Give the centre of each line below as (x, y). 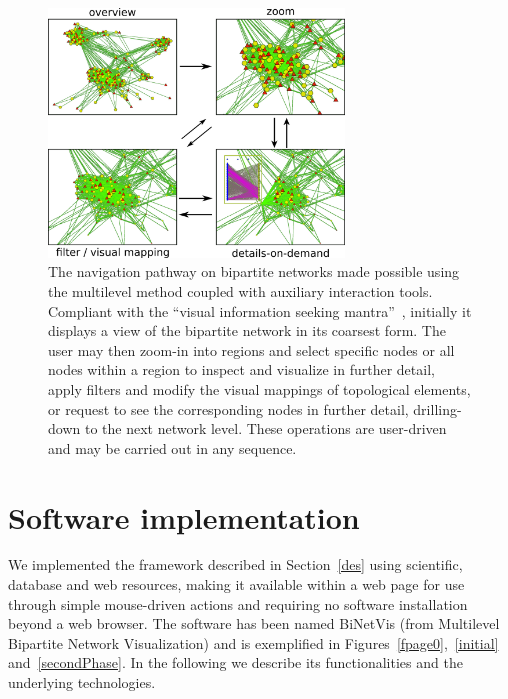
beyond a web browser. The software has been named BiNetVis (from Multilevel (254, 623)
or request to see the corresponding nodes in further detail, (228, 408)
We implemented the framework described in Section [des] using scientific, (235, 564)
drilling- (437, 408)
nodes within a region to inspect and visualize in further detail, (241, 369)
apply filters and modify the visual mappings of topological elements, (259, 388)
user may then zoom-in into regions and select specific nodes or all (251, 349)
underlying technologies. (82, 682)
